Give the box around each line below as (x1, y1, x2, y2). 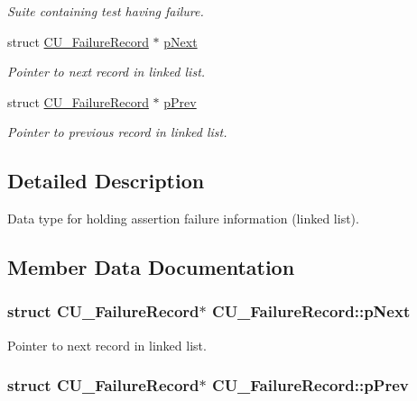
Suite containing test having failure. (7, 2, 204, 20)
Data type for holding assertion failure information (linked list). (7, 209, 359, 228)
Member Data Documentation (7, 253, 295, 281)
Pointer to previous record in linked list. (7, 123, 227, 141)
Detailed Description (7, 167, 205, 195)
